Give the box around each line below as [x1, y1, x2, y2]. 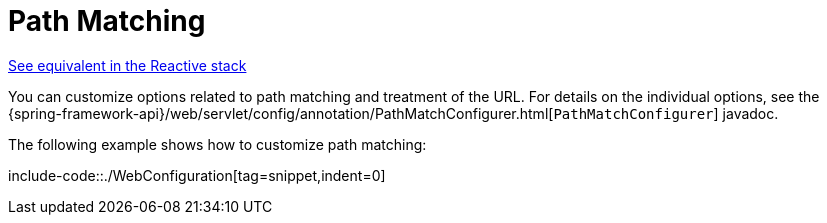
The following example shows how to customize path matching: [8, 135, 427, 153]
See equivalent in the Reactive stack [8, 56, 247, 74]
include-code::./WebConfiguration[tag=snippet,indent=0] [8, 166, 386, 184]
